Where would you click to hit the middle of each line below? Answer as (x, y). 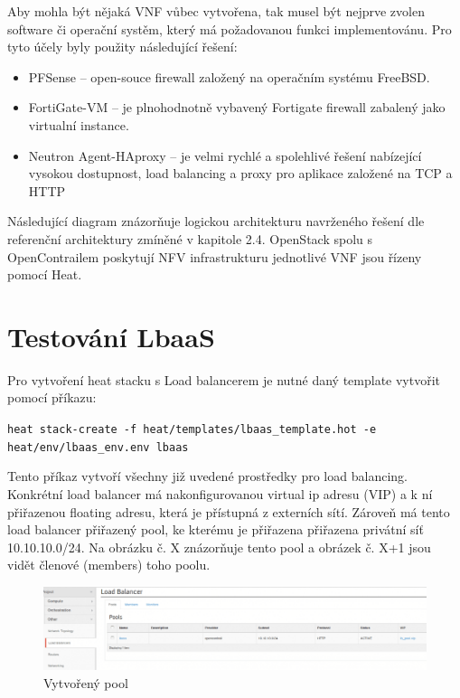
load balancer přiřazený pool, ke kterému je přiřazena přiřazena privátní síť (216, 529)
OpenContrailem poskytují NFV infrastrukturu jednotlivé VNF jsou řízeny (215, 256)
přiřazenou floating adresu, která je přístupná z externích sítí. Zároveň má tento (229, 511)
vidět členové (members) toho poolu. (109, 565)
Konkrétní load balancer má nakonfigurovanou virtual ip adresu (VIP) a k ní (220, 493)
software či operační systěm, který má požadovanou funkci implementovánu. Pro (230, 28)
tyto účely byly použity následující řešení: (122, 47)
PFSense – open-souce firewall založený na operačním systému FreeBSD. (229, 76)
